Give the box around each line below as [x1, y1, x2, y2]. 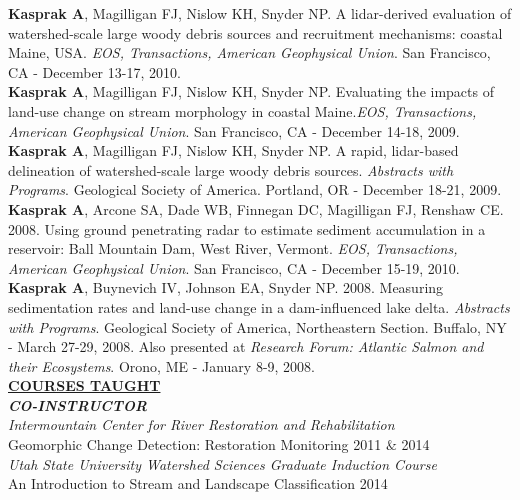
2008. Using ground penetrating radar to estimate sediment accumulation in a [8, 218, 486, 239]
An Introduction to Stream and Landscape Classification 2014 [8, 473, 388, 494]
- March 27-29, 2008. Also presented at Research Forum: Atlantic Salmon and [8, 336, 484, 357]
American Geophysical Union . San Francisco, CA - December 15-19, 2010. [8, 257, 460, 278]
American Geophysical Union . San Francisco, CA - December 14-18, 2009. [8, 120, 460, 141]
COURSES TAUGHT [8, 375, 161, 396]
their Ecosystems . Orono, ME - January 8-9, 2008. [8, 355, 316, 376]
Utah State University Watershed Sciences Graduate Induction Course [8, 453, 437, 474]
